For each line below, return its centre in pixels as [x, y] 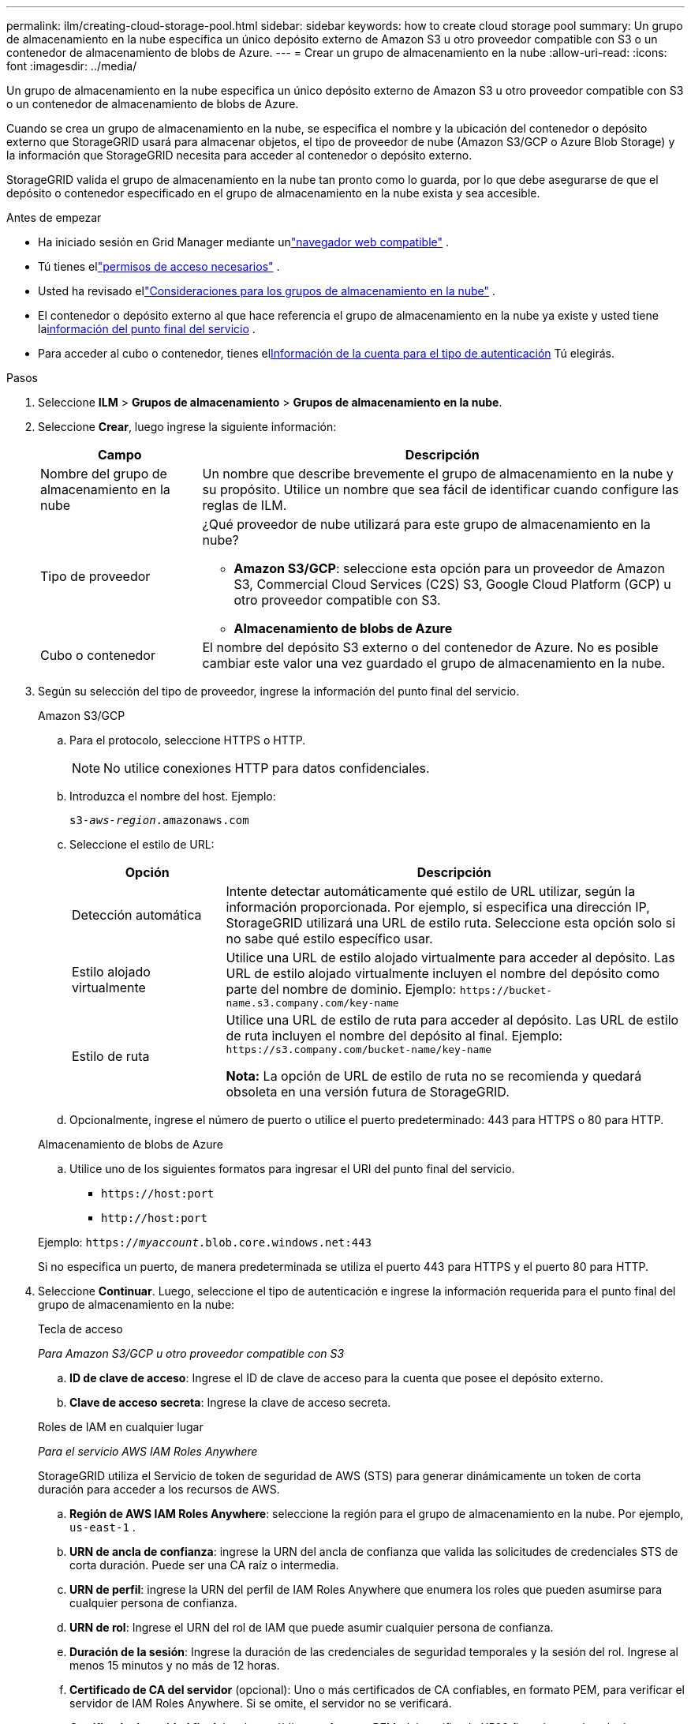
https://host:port [158, 1194]
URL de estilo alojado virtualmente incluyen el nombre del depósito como [443, 973]
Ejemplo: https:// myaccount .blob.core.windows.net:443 [205, 1242]
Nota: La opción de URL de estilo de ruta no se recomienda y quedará [434, 1076]
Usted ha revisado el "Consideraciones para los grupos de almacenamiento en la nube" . [267, 291]
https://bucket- [506, 990]
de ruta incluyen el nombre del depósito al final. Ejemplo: [394, 1036]
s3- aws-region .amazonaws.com [159, 820]
